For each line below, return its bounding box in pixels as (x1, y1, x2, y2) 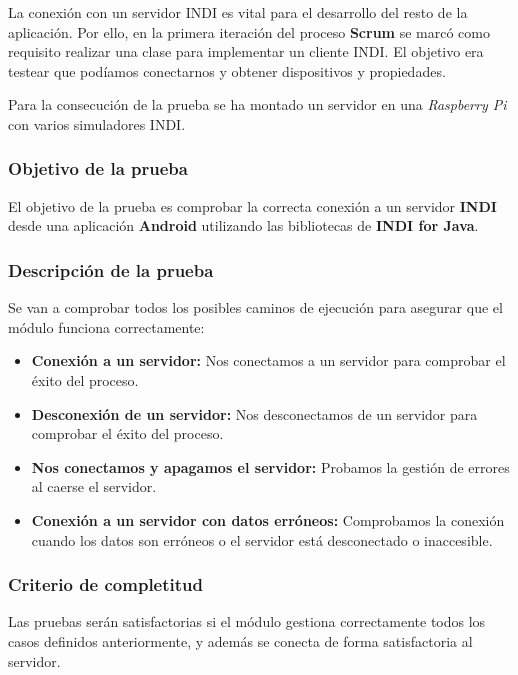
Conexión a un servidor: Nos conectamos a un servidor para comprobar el (31, 350, 506, 371)
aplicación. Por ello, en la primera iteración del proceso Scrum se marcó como (8, 21, 490, 42)
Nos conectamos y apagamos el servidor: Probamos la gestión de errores (31, 456, 510, 477)
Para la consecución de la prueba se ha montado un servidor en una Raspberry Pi (8, 94, 507, 115)
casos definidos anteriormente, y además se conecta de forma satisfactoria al (8, 630, 473, 651)
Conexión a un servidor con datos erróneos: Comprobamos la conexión (31, 509, 505, 530)
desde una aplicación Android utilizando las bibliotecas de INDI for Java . (8, 215, 479, 236)
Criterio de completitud (8, 572, 203, 597)
